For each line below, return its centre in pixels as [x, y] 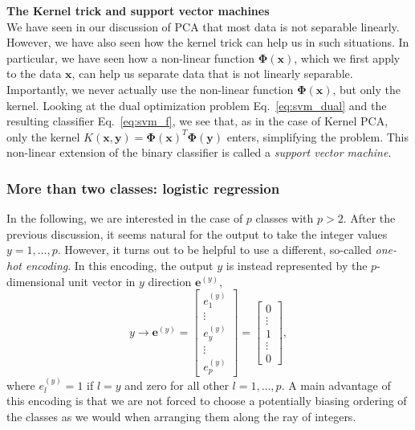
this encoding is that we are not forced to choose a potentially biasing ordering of [207, 401]
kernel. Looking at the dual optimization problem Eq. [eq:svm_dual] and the [197, 105]
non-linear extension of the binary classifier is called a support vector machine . [199, 152]
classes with [285, 218]
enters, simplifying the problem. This [318, 136]
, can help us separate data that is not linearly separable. [212, 74]
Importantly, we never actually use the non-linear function [150, 89]
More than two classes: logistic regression [143, 188]
